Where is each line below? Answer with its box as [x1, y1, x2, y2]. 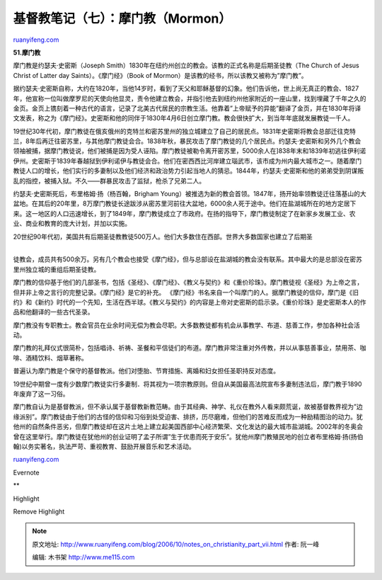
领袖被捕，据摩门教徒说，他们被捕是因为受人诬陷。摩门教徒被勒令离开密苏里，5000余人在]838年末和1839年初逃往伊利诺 [13, 147, 366, 155]
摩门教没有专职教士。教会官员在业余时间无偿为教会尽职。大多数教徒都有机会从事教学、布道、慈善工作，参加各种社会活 [13, 321, 360, 329]
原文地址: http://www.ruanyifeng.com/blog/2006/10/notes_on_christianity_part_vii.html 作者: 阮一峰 [32, 540, 320, 548]
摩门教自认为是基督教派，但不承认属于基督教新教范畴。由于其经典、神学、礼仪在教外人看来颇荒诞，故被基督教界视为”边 [13, 402, 364, 411]
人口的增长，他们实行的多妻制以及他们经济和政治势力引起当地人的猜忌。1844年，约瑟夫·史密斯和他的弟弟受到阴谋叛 [25, 166, 364, 175]
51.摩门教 [13, 48, 41, 57]
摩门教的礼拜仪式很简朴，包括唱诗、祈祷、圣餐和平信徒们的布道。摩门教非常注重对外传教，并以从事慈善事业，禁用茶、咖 [13, 343, 366, 352]
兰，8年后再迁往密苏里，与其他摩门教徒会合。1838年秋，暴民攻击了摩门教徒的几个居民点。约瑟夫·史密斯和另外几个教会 [13, 137, 361, 145]
